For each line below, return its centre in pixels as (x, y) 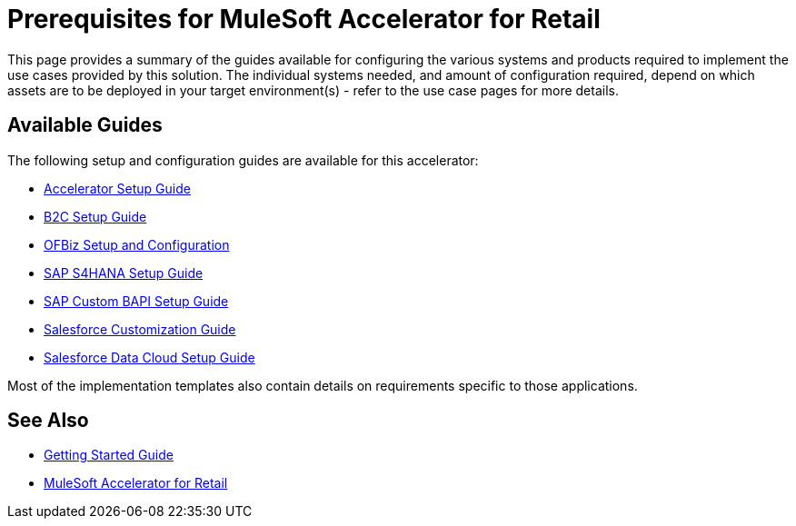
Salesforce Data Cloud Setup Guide (149, 357)
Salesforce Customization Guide (140, 329)
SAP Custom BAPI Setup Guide (136, 301)
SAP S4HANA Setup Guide (124, 273)
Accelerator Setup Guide (117, 188)
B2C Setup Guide (95, 216)
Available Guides (85, 125)
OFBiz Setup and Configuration (137, 244)
